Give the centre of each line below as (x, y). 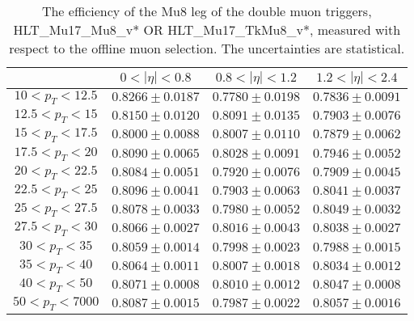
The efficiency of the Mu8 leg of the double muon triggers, (207, 11)
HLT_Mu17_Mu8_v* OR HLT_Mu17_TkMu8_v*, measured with (207, 30)
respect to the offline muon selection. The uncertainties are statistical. (207, 48)
